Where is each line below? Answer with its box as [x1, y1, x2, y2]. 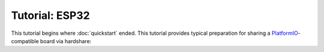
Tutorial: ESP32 [11, 9, 90, 22]
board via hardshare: [40, 37, 92, 44]
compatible [11, 37, 39, 44]
